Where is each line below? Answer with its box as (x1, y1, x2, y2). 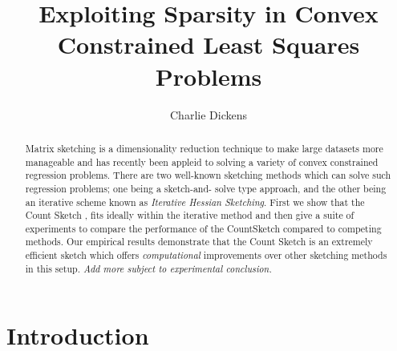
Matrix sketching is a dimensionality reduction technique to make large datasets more (25, 141, 383, 155)
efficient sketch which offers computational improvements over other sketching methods (25, 248, 387, 262)
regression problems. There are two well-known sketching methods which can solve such (25, 168, 391, 182)
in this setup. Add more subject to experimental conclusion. (25, 261, 272, 275)
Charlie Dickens (170, 106, 247, 123)
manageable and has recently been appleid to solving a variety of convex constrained (25, 155, 379, 168)
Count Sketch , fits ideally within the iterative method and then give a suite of (25, 208, 354, 222)
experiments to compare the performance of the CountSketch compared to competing (25, 221, 382, 235)
